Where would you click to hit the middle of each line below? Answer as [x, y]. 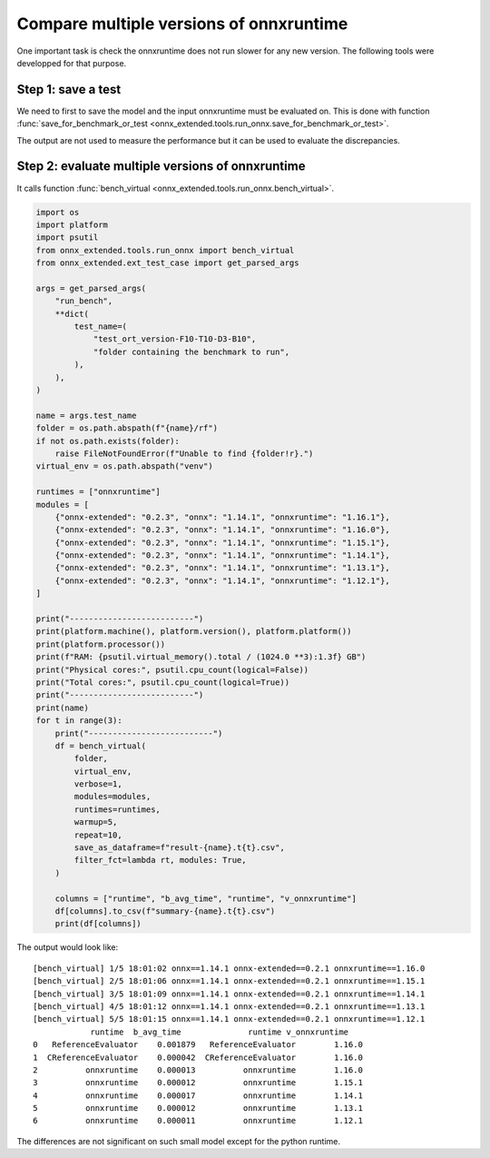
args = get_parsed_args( [91, 288]
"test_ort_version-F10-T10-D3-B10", [175, 339]
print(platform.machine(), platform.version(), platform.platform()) [194, 632]
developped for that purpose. [72, 63]
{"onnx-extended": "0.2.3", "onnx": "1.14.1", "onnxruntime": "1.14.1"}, [222, 555]
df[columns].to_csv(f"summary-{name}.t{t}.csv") [165, 911]
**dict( [72, 314]
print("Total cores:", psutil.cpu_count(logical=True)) [163, 682]
